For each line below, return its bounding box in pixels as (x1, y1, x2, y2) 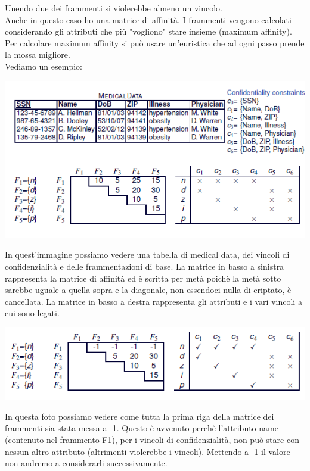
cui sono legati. (5, 307, 60, 319)
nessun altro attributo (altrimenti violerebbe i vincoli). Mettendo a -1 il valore (5, 445, 290, 457)
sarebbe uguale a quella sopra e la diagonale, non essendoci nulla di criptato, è (5, 283, 292, 296)
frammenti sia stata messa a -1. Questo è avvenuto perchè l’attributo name (5, 422, 278, 434)
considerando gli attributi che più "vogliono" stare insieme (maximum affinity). (5, 25, 292, 38)
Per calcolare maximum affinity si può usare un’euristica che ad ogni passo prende (5, 36, 305, 49)
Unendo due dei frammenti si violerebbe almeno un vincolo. (5, 2, 222, 14)
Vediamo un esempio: (5, 60, 82, 72)
